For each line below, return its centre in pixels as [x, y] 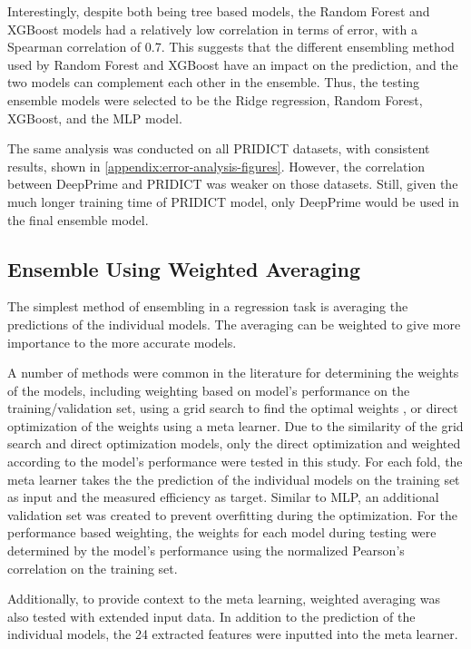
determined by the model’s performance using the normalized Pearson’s [206, 551]
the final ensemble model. [78, 219]
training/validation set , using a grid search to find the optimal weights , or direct [233, 408]
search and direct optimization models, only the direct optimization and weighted [234, 443]
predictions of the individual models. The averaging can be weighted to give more [234, 324]
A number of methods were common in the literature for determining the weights [233, 373]
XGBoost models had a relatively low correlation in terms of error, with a [212, 29]
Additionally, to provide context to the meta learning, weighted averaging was [224, 599]
